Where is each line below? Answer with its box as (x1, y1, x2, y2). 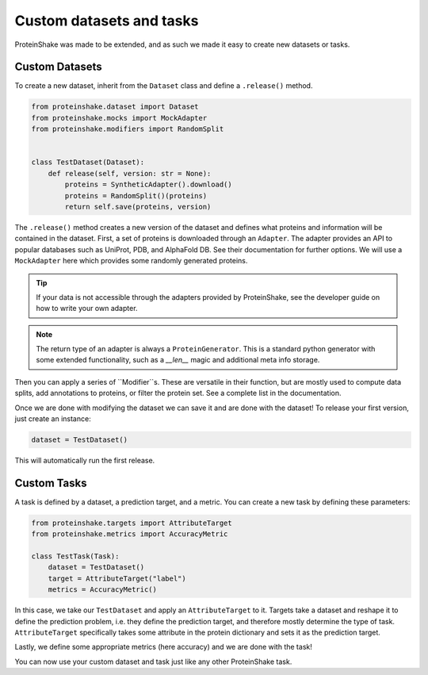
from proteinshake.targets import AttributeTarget (31, 518, 233, 527)
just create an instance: (14, 414, 91, 424)
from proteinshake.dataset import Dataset (31, 102, 199, 111)
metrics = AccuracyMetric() (48, 585, 158, 594)
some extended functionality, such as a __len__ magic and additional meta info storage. (36, 355, 320, 365)
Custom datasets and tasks (14, 12, 199, 29)
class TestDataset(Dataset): (31, 158, 145, 167)
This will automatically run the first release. (14, 455, 155, 465)
